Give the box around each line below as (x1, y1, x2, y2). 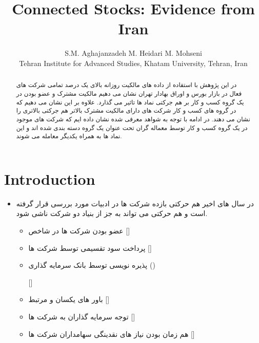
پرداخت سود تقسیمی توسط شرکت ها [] (28, 242, 152, 253)
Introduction (4, 168, 95, 189)
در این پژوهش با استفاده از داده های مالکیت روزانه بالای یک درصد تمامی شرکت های (16, 80, 237, 89)
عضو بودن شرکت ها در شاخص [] (28, 225, 130, 236)
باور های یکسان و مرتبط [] (28, 294, 110, 305)
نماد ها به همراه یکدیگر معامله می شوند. (16, 132, 122, 140)
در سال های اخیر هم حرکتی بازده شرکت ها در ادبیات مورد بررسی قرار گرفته (16, 198, 254, 208)
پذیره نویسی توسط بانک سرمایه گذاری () (28, 260, 155, 270)
